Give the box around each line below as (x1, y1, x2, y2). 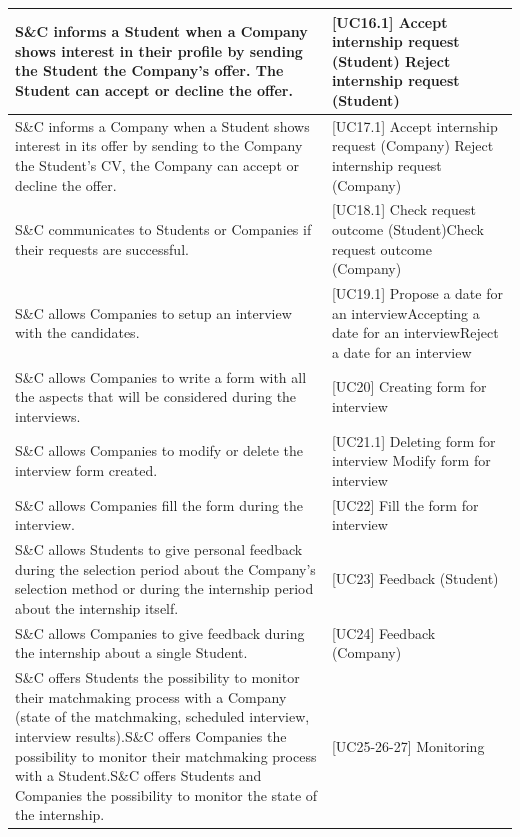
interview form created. (15, 460, 158, 481)
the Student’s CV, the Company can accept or (15, 154, 299, 175)
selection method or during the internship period (15, 578, 314, 599)
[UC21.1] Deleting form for (331, 430, 496, 451)
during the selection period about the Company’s (15, 558, 316, 579)
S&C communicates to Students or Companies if (15, 218, 312, 239)
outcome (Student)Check (331, 218, 484, 239)
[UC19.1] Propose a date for (331, 282, 503, 303)
